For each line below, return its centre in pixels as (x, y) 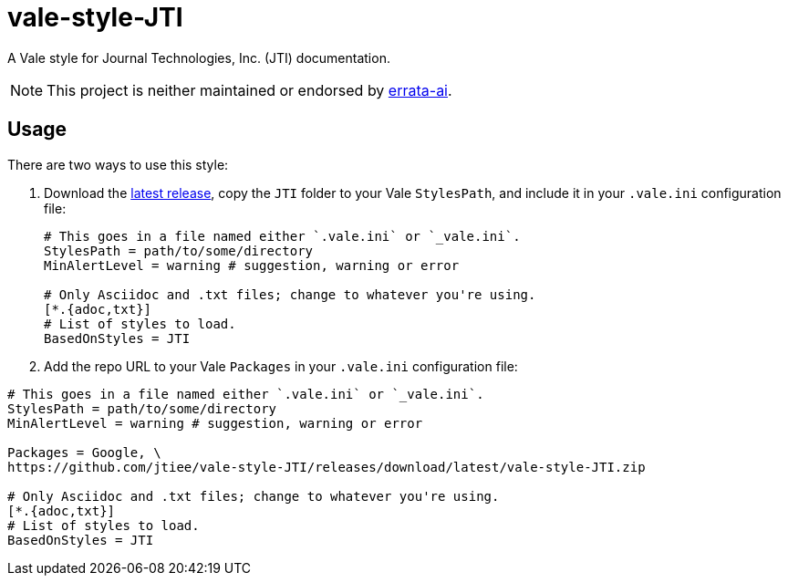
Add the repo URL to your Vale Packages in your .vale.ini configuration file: (281, 366)
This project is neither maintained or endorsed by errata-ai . (249, 90)
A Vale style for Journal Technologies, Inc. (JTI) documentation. (199, 57)
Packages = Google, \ (84, 452)
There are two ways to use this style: (118, 164)
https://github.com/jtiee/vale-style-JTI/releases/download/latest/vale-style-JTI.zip (327, 467)
